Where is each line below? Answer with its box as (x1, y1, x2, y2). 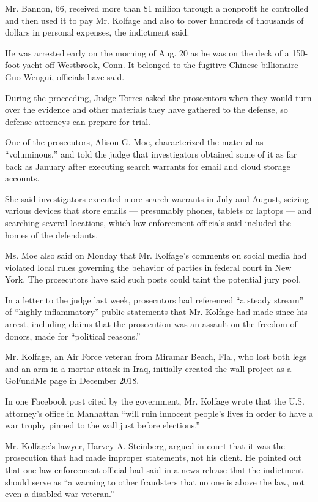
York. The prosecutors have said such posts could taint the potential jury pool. (5, 273, 301, 286)
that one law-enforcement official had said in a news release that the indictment (5, 463, 303, 476)
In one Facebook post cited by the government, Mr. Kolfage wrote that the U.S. (5, 395, 305, 408)
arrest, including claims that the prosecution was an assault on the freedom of (5, 318, 297, 330)
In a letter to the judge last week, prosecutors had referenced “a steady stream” (5, 293, 304, 306)
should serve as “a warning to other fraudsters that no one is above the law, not (5, 475, 305, 488)
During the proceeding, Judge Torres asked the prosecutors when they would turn (5, 91, 312, 104)
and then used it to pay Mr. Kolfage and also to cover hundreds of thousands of (5, 13, 304, 26)
